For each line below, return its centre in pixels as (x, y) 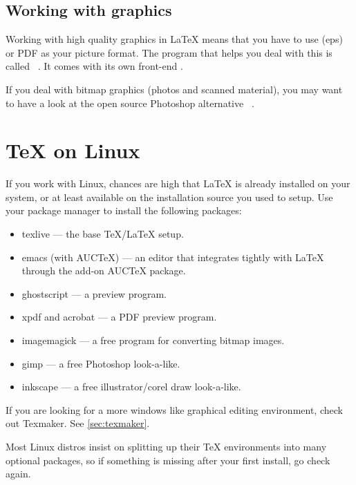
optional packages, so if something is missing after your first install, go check (168, 460)
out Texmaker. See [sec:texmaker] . (78, 423)
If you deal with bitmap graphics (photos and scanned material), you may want (174, 89)
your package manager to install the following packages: (124, 210)
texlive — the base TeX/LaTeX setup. (103, 234)
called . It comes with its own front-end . (94, 66)
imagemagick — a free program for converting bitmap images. (153, 340)
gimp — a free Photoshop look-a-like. (101, 363)
